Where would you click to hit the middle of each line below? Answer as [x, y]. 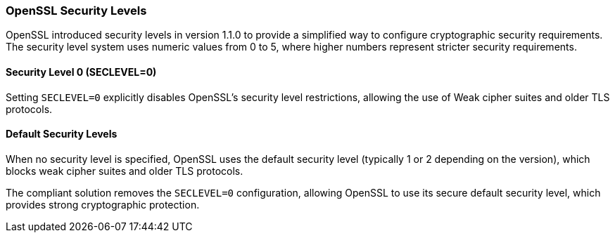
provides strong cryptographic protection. [103, 204]
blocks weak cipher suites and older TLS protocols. [125, 171]
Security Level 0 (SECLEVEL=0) [81, 72]
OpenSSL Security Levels [76, 11]
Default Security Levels [62, 134]
